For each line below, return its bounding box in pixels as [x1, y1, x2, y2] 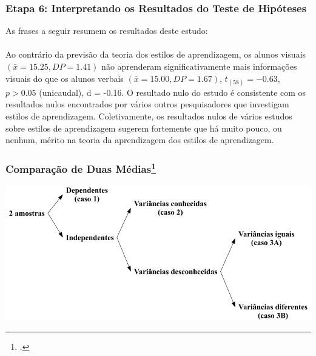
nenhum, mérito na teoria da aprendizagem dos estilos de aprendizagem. [5, 133, 274, 146]
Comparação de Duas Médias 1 [5, 160, 156, 176]
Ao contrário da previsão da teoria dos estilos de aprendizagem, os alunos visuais [5, 48, 306, 61]
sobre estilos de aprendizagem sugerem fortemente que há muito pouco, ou [5, 121, 282, 134]
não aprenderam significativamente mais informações [101, 60, 297, 72]
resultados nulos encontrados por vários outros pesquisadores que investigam [5, 98, 289, 110]
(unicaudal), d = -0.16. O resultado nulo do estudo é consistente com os [39, 86, 306, 98]
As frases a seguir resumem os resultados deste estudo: [5, 24, 208, 37]
